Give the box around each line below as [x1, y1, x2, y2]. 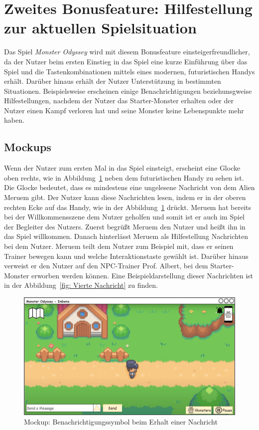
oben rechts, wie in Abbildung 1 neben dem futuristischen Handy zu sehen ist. [4, 172, 244, 183]
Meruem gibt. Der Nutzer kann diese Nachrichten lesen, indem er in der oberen [4, 192, 246, 203]
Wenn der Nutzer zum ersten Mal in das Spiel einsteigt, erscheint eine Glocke [4, 163, 241, 173]
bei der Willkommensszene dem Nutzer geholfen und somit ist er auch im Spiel [4, 212, 245, 222]
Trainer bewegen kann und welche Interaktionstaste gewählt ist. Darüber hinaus [4, 250, 249, 261]
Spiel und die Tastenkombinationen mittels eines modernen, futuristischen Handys [4, 66, 255, 76]
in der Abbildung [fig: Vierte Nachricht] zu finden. [4, 280, 158, 290]
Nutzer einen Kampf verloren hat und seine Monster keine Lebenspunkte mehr [4, 105, 244, 115]
